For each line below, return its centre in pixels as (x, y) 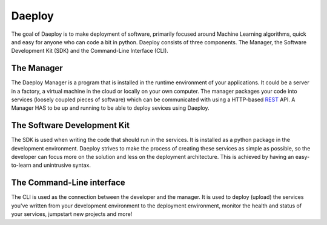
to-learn (21, 165)
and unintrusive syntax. (61, 165)
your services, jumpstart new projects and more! (72, 214)
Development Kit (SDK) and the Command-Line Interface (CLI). (90, 51)
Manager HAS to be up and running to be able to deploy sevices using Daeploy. (110, 108)
